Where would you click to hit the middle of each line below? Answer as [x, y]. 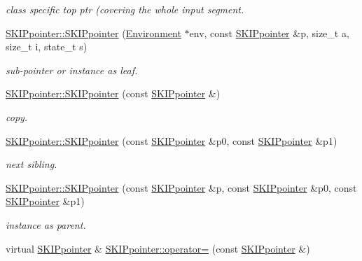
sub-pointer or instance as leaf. [72, 70]
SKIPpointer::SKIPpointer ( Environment [93, 33]
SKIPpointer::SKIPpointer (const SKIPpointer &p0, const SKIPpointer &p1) [172, 140]
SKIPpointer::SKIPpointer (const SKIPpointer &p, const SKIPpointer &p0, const [181, 187]
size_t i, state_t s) [47, 47]
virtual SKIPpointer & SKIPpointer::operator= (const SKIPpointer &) [158, 248]
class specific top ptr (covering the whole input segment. [125, 9]
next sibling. [32, 164]
